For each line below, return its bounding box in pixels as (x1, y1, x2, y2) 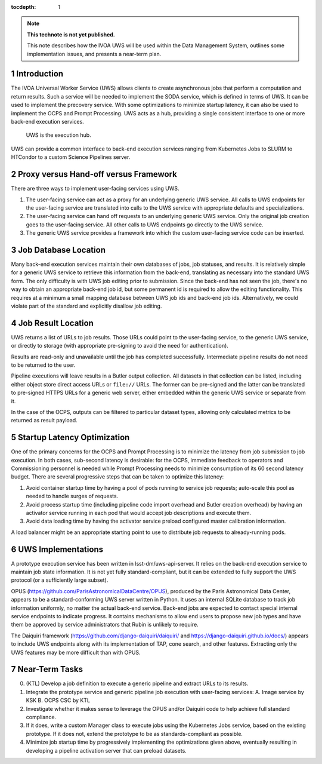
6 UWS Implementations (11, 544, 104, 554)
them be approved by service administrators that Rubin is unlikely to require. (11, 621, 199, 628)
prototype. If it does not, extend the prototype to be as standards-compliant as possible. (26, 730, 243, 737)
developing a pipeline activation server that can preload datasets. (26, 747, 187, 754)
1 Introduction (11, 69, 64, 79)
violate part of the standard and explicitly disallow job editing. (11, 302, 162, 309)
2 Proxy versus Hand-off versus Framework (11, 169, 177, 179)
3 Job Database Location (11, 245, 106, 255)
